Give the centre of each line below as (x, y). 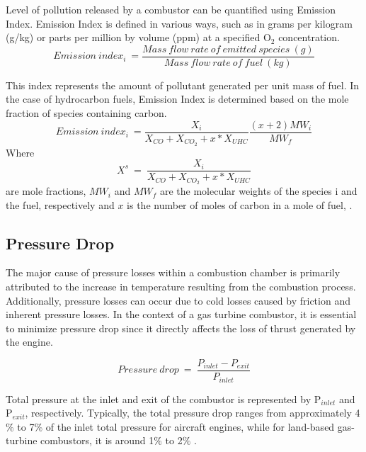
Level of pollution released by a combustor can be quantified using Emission (171, 9)
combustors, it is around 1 (97, 440)
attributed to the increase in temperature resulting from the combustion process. (181, 287)
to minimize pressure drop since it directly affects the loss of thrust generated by (181, 328)
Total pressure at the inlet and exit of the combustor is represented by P (164, 399)
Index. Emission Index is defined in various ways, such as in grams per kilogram (179, 23)
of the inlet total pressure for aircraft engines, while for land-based (190, 426)
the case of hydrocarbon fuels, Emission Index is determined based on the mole (177, 99)
